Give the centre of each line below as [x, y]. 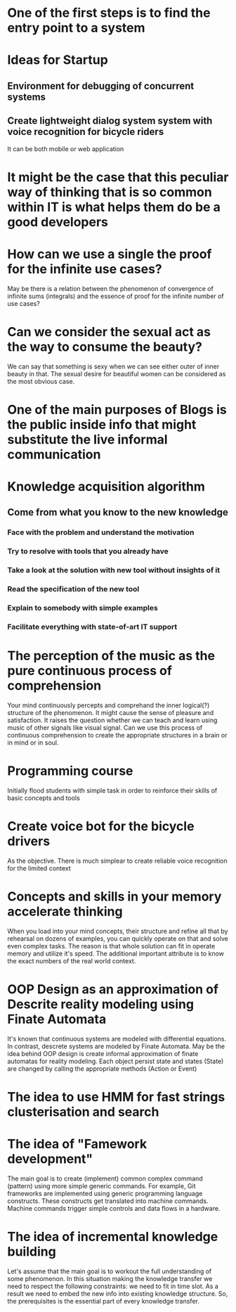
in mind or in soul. [33, 742]
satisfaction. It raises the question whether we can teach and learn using [112, 720]
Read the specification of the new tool [73, 589]
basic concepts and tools [44, 798]
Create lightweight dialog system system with [110, 121]
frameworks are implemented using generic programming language [105, 1193]
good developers [58, 222]
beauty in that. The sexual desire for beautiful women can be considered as [117, 373]
